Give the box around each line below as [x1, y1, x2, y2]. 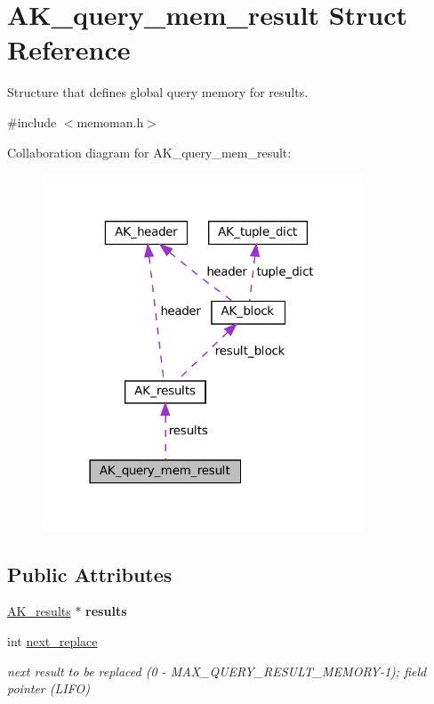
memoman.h [76, 112, 144, 131]
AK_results [7, 602, 71, 620]
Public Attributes [7, 560, 173, 587]
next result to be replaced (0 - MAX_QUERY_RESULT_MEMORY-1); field [7, 661, 427, 680]
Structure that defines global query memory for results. [7, 83, 309, 101]
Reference [7, 31, 131, 68]
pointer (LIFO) [7, 679, 90, 698]
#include [7, 112, 57, 131]
